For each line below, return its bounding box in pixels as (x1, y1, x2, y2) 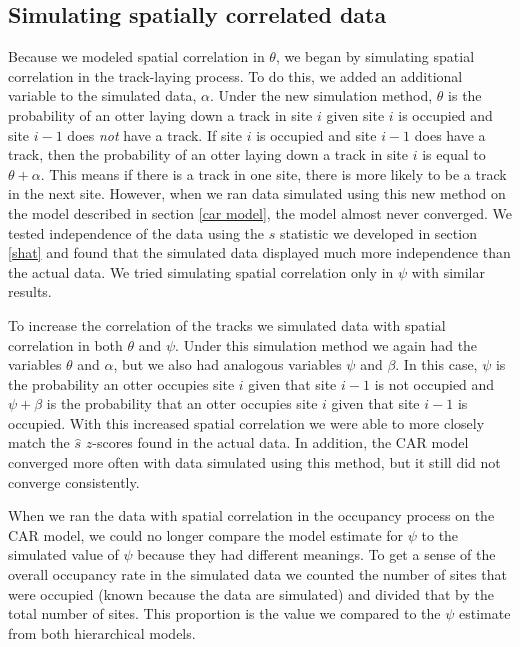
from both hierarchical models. (8, 622, 196, 643)
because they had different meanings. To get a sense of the (137, 544, 496, 565)
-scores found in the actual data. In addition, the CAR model (92, 432, 469, 453)
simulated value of (8, 544, 119, 565)
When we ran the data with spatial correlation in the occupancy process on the (8, 505, 495, 526)
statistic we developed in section (279, 222, 477, 243)
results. (8, 281, 52, 302)
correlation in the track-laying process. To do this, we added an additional (8, 65, 463, 86)
